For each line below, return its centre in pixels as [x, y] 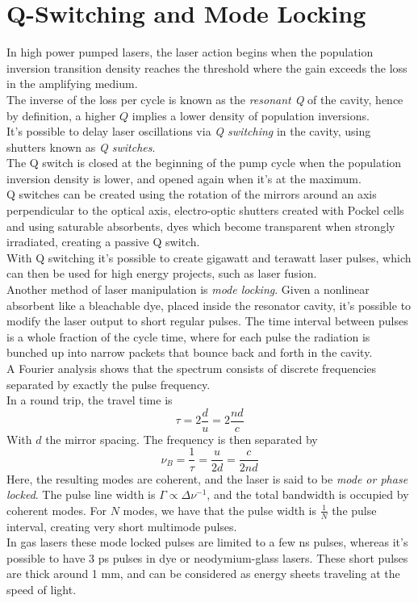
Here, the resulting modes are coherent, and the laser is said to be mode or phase [207, 478]
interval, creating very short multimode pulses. [122, 526]
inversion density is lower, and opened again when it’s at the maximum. [184, 178]
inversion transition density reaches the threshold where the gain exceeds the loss [207, 67]
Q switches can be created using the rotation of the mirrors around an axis [192, 194]
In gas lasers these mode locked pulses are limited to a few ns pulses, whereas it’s [207, 542]
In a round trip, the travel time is [90, 400]
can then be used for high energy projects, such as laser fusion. [162, 273]
